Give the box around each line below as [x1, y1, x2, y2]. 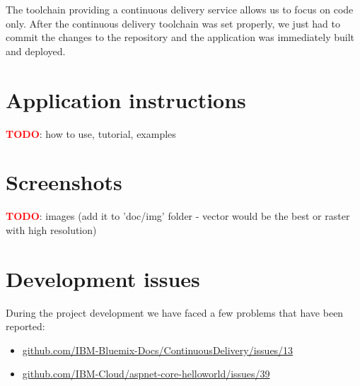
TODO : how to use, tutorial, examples [6, 126, 176, 141]
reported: [6, 319, 45, 334]
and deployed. [6, 43, 66, 58]
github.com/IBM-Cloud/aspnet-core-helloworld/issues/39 [22, 366, 270, 381]
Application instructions [6, 85, 246, 114]
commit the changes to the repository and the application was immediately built [6, 30, 355, 45]
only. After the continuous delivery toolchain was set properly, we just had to [6, 16, 340, 30]
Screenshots [6, 168, 122, 197]
